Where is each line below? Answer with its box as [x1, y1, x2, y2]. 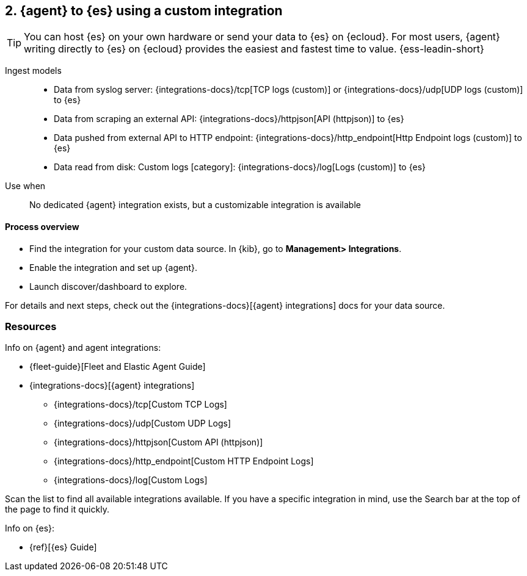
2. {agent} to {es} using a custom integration [5, 3, 283, 18]
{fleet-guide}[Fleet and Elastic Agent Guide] [29, 361, 206, 372]
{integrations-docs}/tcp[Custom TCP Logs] [54, 399, 227, 410]
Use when [5, 181, 46, 192]
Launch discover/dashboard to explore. [29, 281, 187, 292]
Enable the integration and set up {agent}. [29, 262, 198, 273]
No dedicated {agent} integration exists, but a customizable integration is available [29, 200, 361, 211]
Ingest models [5, 65, 62, 76]
